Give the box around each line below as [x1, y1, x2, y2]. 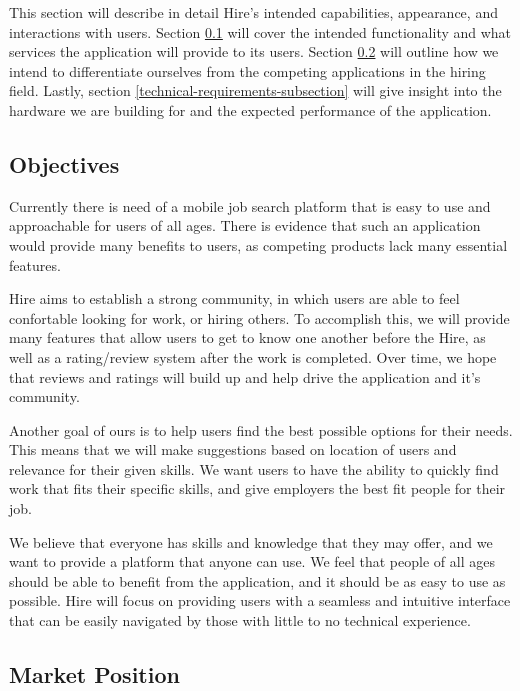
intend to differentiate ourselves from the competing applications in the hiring [9, 60, 486, 81]
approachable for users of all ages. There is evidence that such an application [9, 215, 481, 236]
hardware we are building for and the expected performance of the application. [9, 99, 492, 120]
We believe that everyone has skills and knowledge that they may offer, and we [9, 531, 493, 552]
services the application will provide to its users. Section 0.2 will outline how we [9, 41, 499, 62]
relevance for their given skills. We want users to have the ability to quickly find [9, 458, 499, 479]
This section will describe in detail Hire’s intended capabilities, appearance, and [9, 2, 498, 22]
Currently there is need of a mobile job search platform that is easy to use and [9, 195, 491, 216]
